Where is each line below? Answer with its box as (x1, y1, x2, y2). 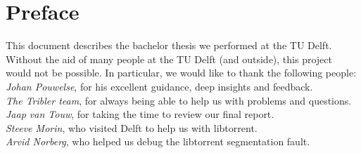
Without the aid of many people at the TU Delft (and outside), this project (6, 51, 332, 66)
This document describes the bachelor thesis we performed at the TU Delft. (6, 38, 332, 53)
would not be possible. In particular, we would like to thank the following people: (6, 65, 357, 80)
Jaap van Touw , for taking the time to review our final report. (6, 107, 274, 121)
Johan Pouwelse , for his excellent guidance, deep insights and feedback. (6, 79, 313, 93)
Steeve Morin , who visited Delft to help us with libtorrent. (6, 120, 258, 135)
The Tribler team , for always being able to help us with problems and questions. (6, 93, 352, 107)
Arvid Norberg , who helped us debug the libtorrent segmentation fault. (6, 134, 310, 149)
